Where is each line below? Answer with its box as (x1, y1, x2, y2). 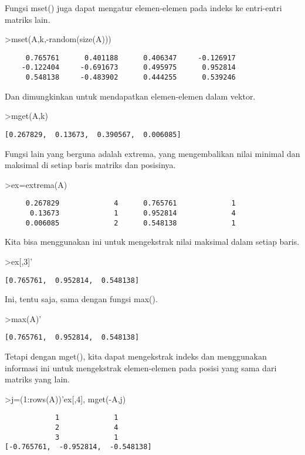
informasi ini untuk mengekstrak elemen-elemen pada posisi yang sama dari (5, 361, 277, 374)
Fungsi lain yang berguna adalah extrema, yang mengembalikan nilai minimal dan (5, 147, 300, 159)
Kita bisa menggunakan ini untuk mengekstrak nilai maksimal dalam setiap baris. (5, 235, 300, 248)
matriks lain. (5, 13, 50, 25)
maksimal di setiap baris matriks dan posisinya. (5, 159, 176, 171)
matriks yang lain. (5, 373, 70, 385)
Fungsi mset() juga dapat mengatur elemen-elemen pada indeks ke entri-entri (5, 2, 282, 13)
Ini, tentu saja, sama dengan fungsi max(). (5, 293, 158, 305)
